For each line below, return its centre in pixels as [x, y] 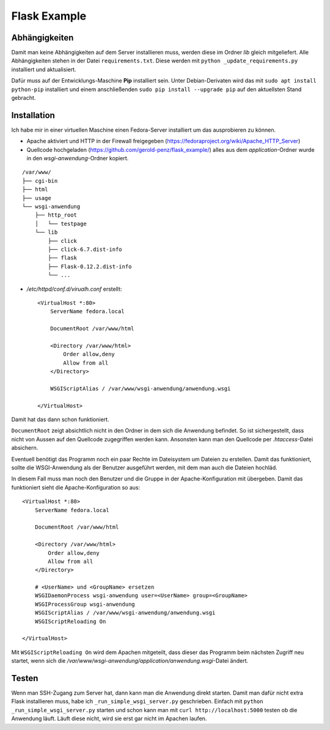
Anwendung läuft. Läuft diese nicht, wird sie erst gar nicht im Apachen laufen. [109, 718]
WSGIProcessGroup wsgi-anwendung [85, 604]
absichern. [25, 448]
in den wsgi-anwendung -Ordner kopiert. [78, 158]
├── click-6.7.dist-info [85, 249]
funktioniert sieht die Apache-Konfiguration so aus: [76, 487]
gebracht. [24, 98]
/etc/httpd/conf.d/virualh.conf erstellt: [74, 289]
